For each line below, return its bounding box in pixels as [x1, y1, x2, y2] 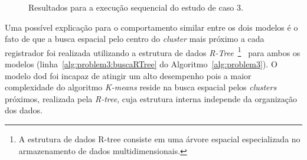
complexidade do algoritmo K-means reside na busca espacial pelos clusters [5, 81, 277, 93]
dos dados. [5, 104, 43, 116]
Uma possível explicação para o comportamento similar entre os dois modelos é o [5, 21, 298, 33]
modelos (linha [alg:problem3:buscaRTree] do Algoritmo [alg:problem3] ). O [5, 58, 277, 70]
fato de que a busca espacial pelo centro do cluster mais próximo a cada [5, 32, 264, 45]
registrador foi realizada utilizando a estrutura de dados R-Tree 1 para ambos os [5, 44, 301, 58]
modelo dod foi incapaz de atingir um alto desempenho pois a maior [5, 69, 252, 81]
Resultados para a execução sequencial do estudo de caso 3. [28, 1, 243, 13]
